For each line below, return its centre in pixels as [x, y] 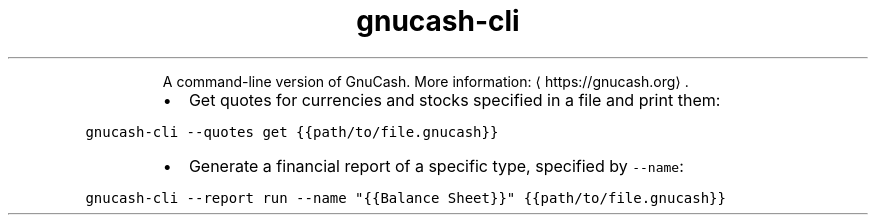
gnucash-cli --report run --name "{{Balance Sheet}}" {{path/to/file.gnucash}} [405, 197]
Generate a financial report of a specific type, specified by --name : [436, 165]
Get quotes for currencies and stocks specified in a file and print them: [454, 99]
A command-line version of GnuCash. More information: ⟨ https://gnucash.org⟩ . [425, 81]
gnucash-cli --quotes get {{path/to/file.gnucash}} [292, 131]
